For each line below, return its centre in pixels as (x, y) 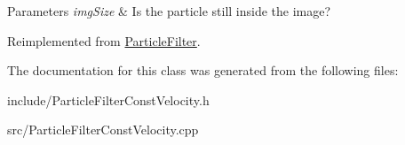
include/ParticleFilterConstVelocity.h (108, 99)
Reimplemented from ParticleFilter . (104, 40)
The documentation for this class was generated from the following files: (203, 70)
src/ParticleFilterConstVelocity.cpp (103, 130)
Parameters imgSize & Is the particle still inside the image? (169, 11)
